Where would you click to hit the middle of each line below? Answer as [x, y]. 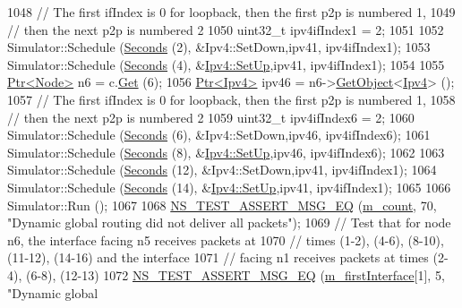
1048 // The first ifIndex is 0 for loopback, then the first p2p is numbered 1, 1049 [231, 12]
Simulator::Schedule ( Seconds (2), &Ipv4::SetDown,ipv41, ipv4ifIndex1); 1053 [219, 47]
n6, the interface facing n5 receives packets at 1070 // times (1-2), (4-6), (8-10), [226, 240]
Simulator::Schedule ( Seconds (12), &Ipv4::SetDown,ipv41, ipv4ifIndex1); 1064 [222, 170]
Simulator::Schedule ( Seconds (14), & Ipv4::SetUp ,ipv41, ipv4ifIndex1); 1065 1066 [229, 187]
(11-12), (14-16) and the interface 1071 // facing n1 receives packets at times [218, 257]
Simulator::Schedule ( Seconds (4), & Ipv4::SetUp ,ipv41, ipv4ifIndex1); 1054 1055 [226, 64]
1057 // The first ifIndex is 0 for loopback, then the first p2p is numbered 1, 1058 [231, 99]
